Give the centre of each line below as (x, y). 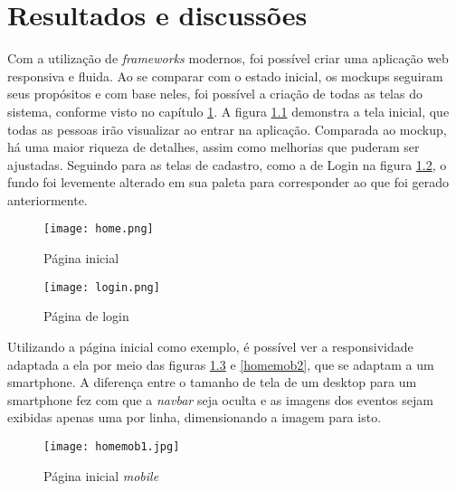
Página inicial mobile (101, 475)
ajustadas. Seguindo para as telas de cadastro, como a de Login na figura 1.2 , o (227, 164)
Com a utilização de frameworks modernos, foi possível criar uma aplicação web (228, 58)
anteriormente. (47, 199)
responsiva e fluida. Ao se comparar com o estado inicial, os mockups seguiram (225, 76)
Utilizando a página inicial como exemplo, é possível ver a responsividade (210, 346)
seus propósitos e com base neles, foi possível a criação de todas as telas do (215, 94)
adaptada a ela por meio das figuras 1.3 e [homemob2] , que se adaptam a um (221, 364)
